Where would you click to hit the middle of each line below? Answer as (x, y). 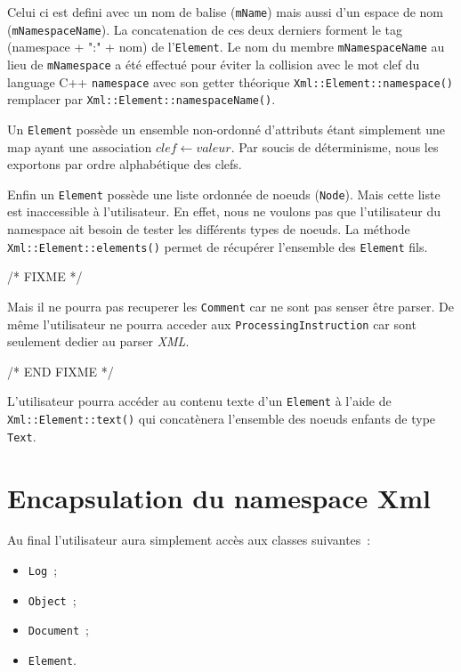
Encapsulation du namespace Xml (219, 497)
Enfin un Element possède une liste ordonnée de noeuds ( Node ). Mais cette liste (224, 194)
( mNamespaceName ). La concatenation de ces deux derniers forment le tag (205, 29)
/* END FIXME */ (61, 371)
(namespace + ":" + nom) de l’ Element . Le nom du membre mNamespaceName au (226, 47)
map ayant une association (80, 146)
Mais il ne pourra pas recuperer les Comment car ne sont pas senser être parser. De (230, 306)
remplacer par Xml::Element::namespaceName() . (142, 99)
